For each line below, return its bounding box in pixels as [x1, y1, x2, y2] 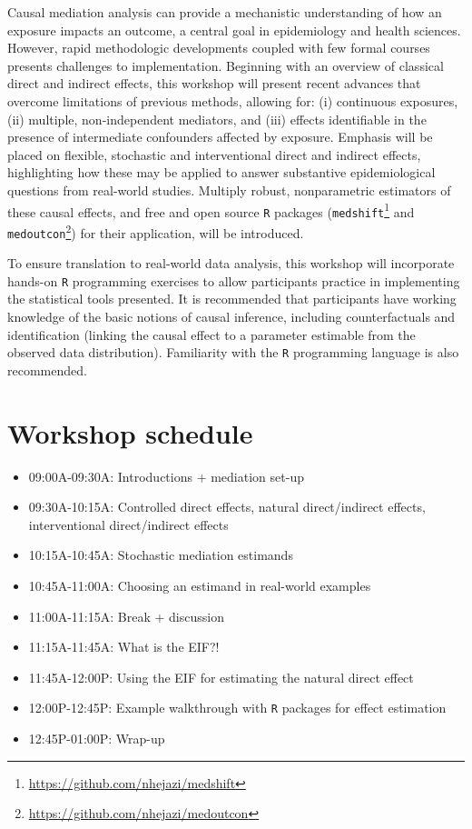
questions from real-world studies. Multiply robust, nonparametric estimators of [7, 180, 451, 199]
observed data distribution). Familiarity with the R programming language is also [7, 343, 459, 362]
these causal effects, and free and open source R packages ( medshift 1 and [7, 199, 415, 221]
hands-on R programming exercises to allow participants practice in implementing [7, 271, 460, 290]
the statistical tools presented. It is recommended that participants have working [7, 289, 457, 308]
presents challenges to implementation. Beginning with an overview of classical [7, 55, 444, 75]
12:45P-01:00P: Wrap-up [28, 728, 165, 747]
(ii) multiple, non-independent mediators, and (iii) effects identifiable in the [7, 109, 427, 128]
